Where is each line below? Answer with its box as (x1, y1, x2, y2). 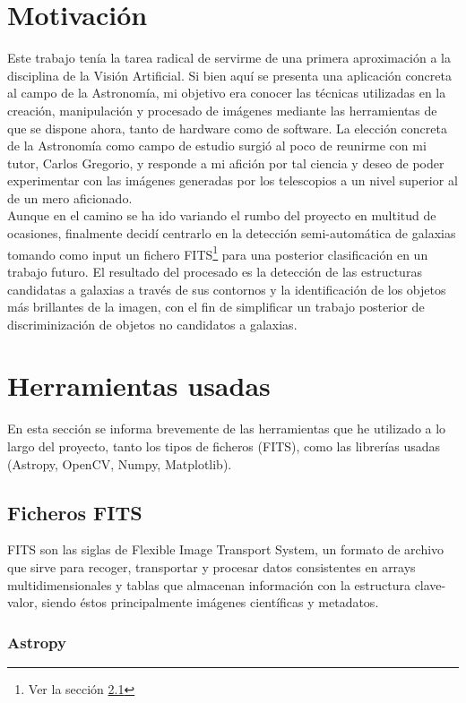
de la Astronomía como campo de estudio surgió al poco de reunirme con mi (7, 136, 427, 155)
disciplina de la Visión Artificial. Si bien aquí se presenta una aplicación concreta (7, 65, 452, 84)
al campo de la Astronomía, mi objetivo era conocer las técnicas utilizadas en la (7, 83, 446, 102)
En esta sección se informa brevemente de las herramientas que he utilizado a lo (7, 419, 446, 438)
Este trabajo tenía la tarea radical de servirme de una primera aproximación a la (7, 48, 451, 67)
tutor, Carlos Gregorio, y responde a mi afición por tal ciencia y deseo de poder (7, 153, 444, 172)
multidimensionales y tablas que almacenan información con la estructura (7, 575, 410, 594)
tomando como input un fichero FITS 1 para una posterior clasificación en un (7, 242, 428, 263)
